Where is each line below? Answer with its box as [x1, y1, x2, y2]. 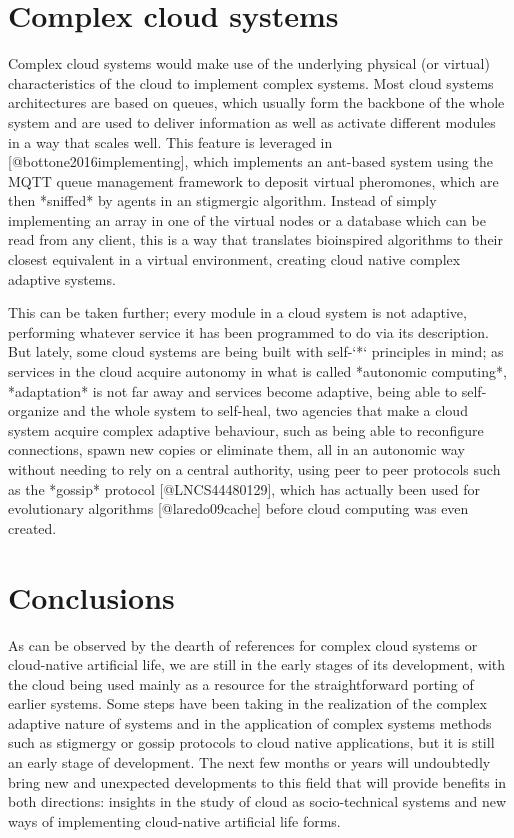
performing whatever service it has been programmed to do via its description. [8, 321, 489, 342]
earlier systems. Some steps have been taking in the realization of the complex [8, 693, 487, 714]
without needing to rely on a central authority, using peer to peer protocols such [8, 459, 501, 479]
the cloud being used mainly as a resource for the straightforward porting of [8, 673, 474, 694]
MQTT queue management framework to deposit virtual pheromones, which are [8, 170, 499, 191]
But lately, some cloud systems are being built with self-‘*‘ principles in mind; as [8, 341, 504, 362]
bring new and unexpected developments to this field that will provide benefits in [8, 771, 507, 792]
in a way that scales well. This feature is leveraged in [8, 131, 333, 152]
